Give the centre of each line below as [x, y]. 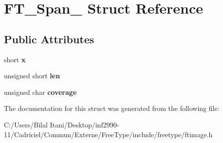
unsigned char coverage [40, 92]
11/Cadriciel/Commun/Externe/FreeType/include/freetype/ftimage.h [108, 134]
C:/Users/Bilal [26, 124]
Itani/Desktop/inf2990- [84, 124]
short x [15, 59]
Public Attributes [49, 39]
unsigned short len [32, 76]
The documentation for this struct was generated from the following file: [112, 108]
